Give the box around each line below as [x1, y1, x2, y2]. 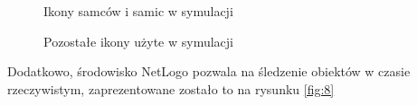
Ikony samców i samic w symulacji [43, 2, 233, 20]
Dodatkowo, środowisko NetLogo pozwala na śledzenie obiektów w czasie [7, 62, 411, 81]
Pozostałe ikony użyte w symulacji [43, 31, 233, 50]
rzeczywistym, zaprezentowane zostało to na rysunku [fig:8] [7, 79, 335, 98]
